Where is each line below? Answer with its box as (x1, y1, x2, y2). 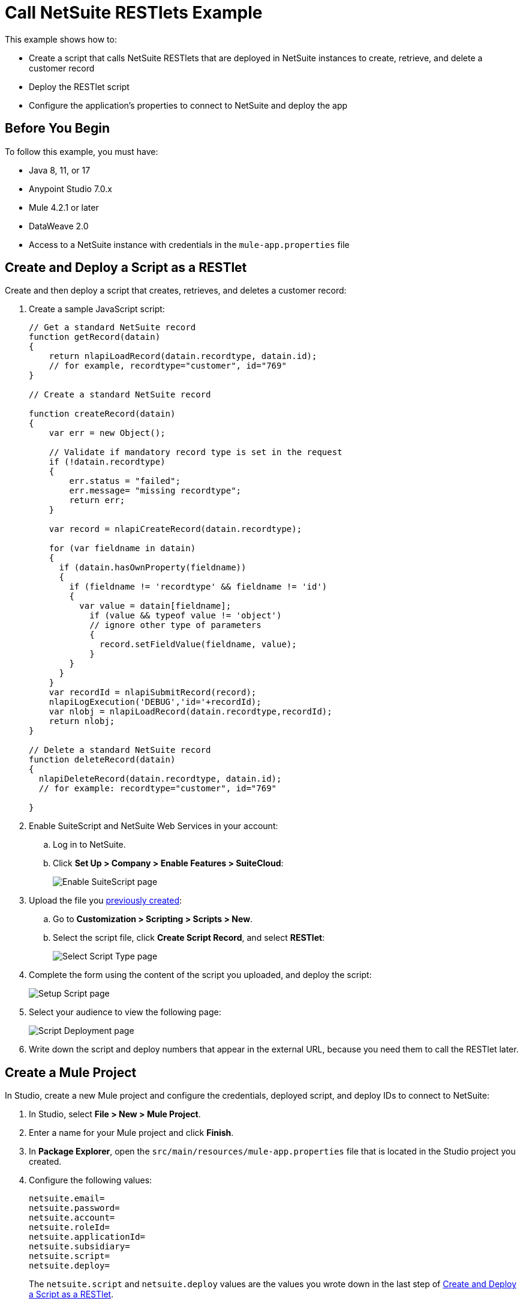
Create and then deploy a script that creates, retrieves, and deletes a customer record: (5, 285, 347, 296)
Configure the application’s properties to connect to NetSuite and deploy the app (29, 100, 348, 110)
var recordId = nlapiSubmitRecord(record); (49, 687, 257, 698)
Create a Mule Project (5, 1064, 137, 1080)
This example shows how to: (5, 34, 117, 44)
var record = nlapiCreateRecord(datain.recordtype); (49, 524, 302, 534)
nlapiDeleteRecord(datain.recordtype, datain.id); (38, 774, 282, 784)
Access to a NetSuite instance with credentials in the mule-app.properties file (29, 239, 350, 250)
